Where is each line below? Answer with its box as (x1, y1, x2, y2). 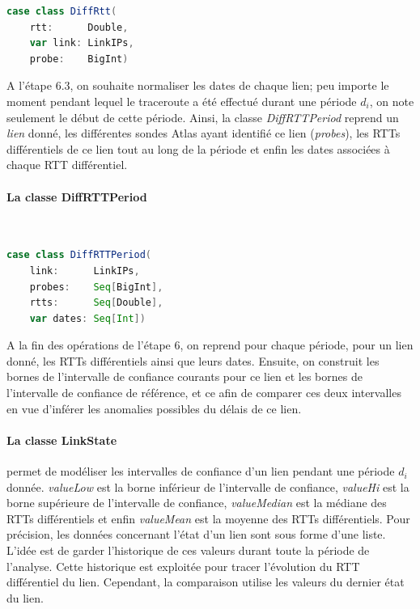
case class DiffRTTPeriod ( (6, 249, 152, 261)
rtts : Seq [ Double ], (29, 297, 163, 309)
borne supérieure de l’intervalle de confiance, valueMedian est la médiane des (6, 494, 387, 511)
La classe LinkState (6, 431, 117, 448)
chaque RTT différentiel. (6, 156, 128, 173)
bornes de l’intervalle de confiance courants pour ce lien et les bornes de (6, 368, 363, 385)
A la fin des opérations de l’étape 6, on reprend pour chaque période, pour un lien (6, 336, 414, 353)
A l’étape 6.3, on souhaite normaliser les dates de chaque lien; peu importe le (6, 77, 389, 94)
